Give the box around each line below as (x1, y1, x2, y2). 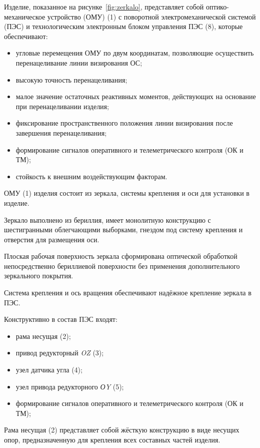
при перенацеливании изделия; (15, 101, 109, 111)
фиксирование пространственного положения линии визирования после (15, 118, 233, 128)
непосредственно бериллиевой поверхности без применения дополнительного (4, 260, 240, 271)
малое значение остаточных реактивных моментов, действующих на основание (15, 91, 256, 102)
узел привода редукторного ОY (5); (15, 381, 124, 391)
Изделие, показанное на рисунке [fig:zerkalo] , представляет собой (4, 2, 204, 12)
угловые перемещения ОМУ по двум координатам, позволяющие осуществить (15, 48, 254, 58)
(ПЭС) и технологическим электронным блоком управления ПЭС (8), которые (4, 21, 243, 32)
